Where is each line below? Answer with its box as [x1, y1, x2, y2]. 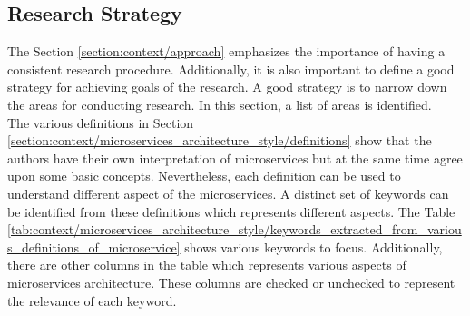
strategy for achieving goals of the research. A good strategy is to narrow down [7, 77, 447, 96]
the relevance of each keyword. [7, 291, 177, 310]
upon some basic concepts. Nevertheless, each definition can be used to [7, 166, 401, 185]
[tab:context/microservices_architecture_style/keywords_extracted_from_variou [7, 220, 462, 239]
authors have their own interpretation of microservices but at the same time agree [7, 148, 463, 167]
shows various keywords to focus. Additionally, [184, 237, 443, 256]
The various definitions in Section [7, 113, 194, 132]
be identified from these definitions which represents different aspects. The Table [7, 202, 455, 221]
